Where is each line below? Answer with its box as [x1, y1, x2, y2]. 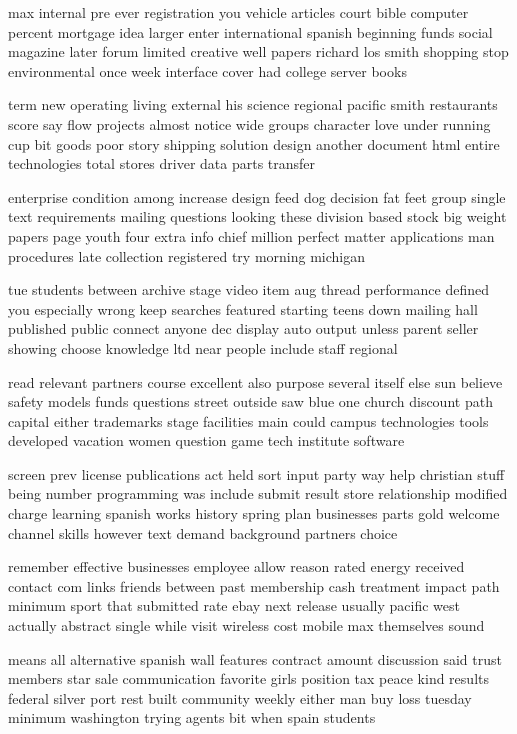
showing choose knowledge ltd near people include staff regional [8, 337, 398, 358]
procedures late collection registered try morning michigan [8, 245, 365, 266]
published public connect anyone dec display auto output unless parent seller [8, 318, 479, 339]
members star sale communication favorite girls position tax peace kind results [8, 668, 489, 689]
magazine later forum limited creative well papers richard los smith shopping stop [8, 41, 509, 62]
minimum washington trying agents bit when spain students [8, 707, 376, 728]
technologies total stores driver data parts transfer [8, 153, 316, 174]
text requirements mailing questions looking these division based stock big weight [8, 206, 507, 227]
